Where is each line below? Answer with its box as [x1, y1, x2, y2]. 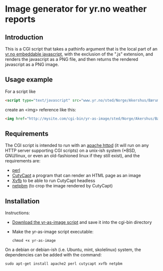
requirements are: [5, 158, 41, 164]
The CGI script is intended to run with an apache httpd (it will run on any [5, 143, 149, 148]
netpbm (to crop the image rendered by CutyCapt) [12, 183, 113, 189]
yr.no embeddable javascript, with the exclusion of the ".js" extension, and [5, 51, 153, 57]
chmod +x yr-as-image [12, 238, 56, 243]
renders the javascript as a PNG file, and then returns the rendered [5, 56, 138, 62]
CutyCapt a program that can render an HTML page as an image [12, 173, 141, 179]
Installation [5, 197, 40, 205]
